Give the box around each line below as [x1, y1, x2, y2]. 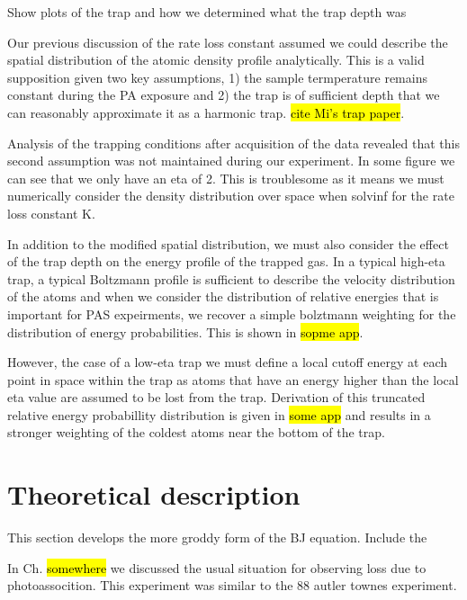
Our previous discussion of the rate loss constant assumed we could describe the [7, 32, 448, 51]
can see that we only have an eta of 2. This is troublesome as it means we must [7, 168, 445, 187]
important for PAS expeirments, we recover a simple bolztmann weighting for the [7, 304, 456, 323]
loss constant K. [7, 203, 95, 222]
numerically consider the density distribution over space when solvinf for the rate [7, 186, 454, 205]
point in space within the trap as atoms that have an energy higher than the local [7, 370, 459, 389]
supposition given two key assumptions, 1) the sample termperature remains [7, 67, 427, 86]
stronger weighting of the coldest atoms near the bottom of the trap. [7, 423, 385, 442]
